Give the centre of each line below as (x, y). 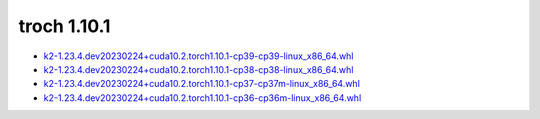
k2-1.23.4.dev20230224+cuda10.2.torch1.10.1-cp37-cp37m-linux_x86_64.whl (201, 84)
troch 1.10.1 (64, 26)
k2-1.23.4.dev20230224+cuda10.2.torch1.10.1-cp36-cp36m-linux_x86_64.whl (202, 97)
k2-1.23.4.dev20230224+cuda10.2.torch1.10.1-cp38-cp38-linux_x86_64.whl (198, 69)
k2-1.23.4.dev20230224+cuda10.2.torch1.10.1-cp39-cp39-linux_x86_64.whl (198, 56)
